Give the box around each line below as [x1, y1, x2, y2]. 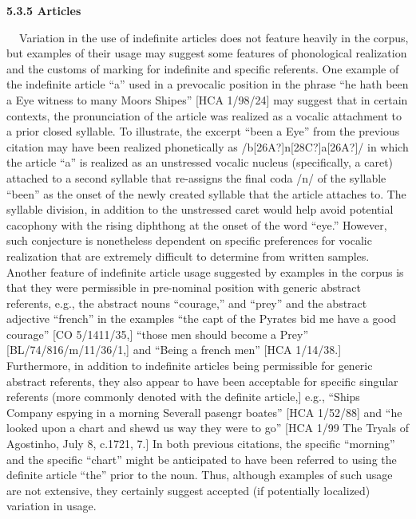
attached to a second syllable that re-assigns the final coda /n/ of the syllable [6, 169, 386, 186]
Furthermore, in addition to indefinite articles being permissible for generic [6, 357, 373, 374]
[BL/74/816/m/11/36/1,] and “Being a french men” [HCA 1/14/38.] [6, 341, 342, 358]
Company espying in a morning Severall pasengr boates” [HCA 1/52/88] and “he [6, 403, 402, 420]
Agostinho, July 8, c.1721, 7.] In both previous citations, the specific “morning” [6, 435, 395, 452]
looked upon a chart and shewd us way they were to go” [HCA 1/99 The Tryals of [6, 419, 409, 436]
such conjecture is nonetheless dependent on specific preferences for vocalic [6, 232, 372, 249]
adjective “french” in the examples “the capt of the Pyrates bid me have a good [6, 310, 397, 327]
